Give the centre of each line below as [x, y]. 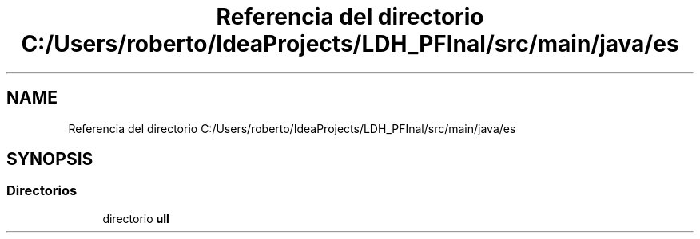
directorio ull [136, 218]
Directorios [42, 191]
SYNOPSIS [50, 159]
